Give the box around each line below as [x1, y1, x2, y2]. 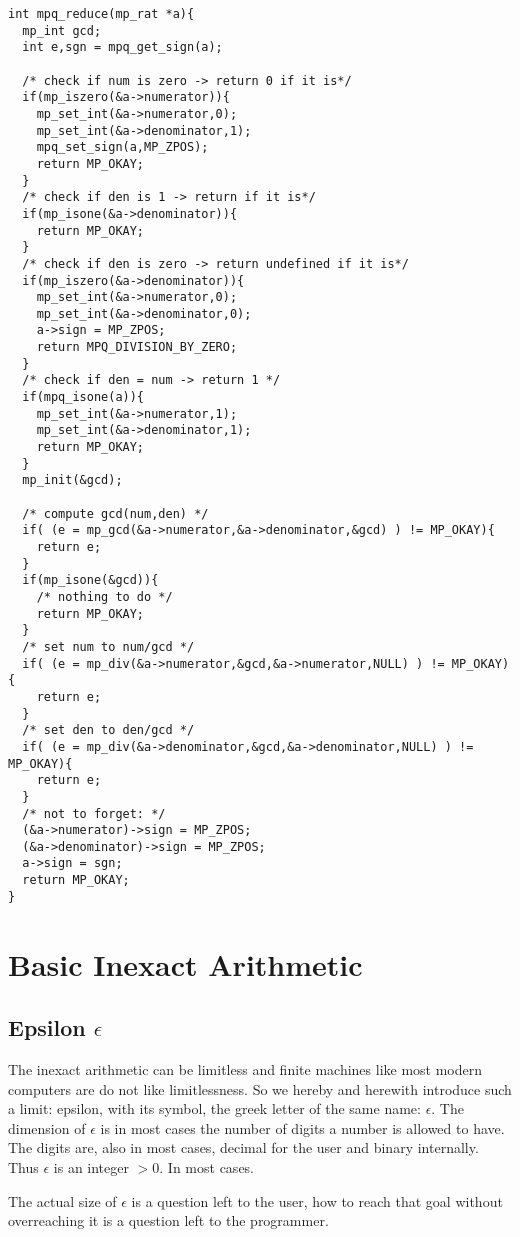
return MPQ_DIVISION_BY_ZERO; [36, 340, 238, 355]
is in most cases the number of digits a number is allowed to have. [100, 1117, 505, 1138]
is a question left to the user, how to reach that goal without [131, 1190, 503, 1211]
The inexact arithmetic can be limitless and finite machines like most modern [8, 1059, 483, 1080]
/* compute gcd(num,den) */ [22, 506, 209, 521]
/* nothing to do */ [36, 589, 173, 604]
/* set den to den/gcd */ [22, 723, 195, 738]
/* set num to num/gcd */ [22, 639, 195, 654]
